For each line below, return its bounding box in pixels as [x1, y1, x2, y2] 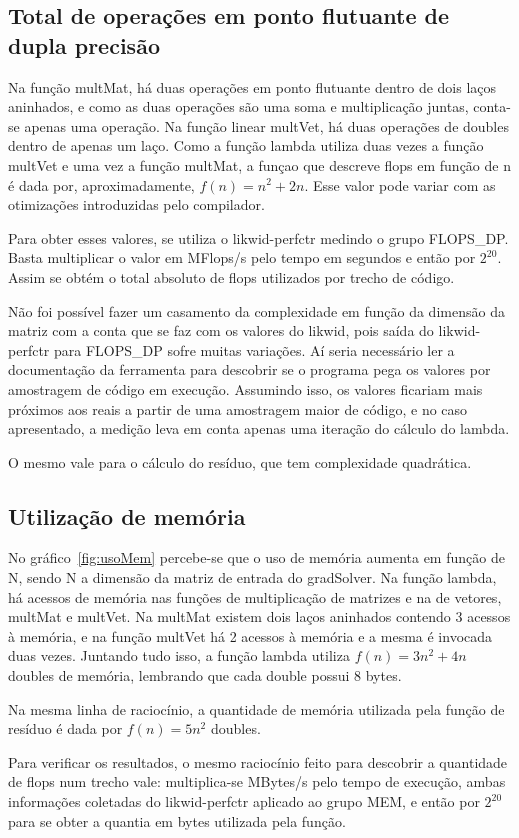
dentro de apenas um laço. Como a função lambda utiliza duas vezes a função [8, 135, 484, 156]
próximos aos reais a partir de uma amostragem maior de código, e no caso [8, 398, 468, 419]
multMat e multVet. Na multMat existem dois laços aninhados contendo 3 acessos [8, 606, 511, 627]
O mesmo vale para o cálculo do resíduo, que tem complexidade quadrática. [8, 451, 472, 472]
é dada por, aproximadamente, [8, 174, 195, 195]
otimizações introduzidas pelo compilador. [8, 194, 265, 215]
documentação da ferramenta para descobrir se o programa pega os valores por [8, 359, 491, 380]
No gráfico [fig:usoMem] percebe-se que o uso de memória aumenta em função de [8, 547, 505, 568]
